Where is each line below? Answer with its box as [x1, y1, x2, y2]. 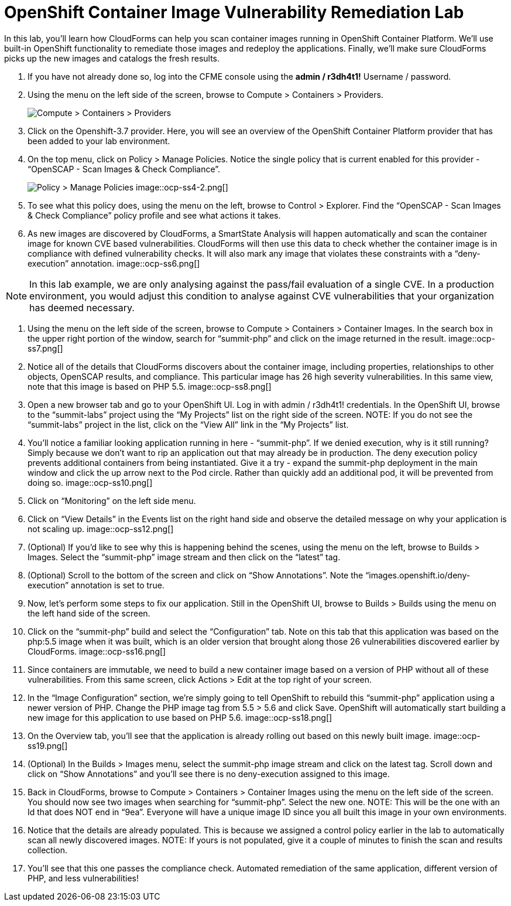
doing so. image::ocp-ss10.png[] [28, 477, 153, 488]
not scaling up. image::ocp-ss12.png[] [28, 523, 174, 534]
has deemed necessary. [29, 301, 135, 314]
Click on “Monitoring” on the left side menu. [28, 495, 196, 506]
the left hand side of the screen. [28, 608, 150, 618]
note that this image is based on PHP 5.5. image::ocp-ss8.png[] [28, 381, 272, 391]
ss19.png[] [28, 740, 68, 751]
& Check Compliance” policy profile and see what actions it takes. [28, 210, 281, 220]
